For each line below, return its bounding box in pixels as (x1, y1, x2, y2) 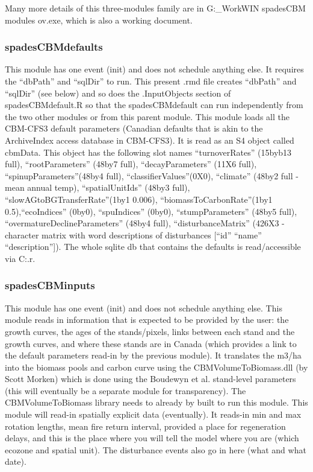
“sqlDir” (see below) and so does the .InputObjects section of (5, 86, 231, 99)
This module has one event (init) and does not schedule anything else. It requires (5, 63, 304, 75)
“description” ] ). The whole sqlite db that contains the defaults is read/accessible (5, 240, 301, 253)
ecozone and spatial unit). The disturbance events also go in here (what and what (5, 443, 306, 456)
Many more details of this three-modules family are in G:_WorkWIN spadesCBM (5, 2, 306, 14)
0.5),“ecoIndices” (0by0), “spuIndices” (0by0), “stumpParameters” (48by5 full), (5, 205, 297, 217)
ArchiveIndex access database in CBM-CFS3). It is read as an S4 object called (5, 133, 294, 146)
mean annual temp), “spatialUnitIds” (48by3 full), (5, 181, 190, 194)
